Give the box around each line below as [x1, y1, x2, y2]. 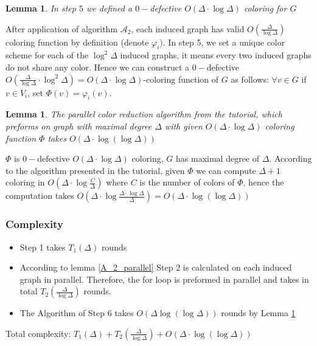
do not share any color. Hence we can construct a [5, 60, 190, 73]
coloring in [5, 176, 45, 189]
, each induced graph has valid [131, 22, 245, 35]
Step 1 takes [19, 240, 66, 253]
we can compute [196, 164, 256, 176]
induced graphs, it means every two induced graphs [120, 49, 312, 61]
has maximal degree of [176, 152, 260, 165]
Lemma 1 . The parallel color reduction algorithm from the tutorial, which [5, 108, 282, 120]
